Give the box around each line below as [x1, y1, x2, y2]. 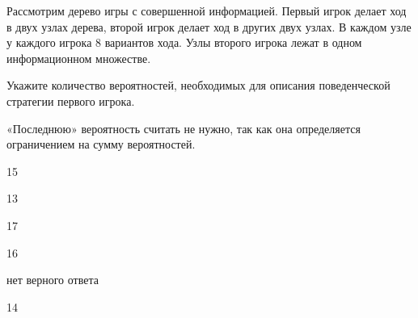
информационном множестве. [6, 49, 151, 66]
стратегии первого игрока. [6, 92, 135, 109]
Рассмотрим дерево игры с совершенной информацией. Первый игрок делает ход [6, 2, 407, 19]
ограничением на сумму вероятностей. [6, 136, 196, 153]
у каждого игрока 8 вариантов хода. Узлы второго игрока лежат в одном [6, 34, 362, 51]
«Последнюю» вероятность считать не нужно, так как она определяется [6, 119, 361, 136]
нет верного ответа [6, 271, 99, 288]
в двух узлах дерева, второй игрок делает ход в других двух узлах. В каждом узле [6, 18, 412, 35]
